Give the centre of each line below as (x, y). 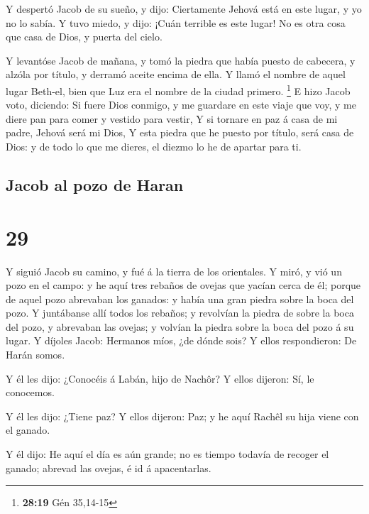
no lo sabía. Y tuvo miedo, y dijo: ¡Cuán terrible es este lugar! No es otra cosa (176, 22)
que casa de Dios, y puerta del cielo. (84, 37)
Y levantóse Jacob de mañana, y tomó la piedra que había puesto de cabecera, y (181, 60)
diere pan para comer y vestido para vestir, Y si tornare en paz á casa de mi (172, 118)
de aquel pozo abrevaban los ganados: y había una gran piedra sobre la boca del (180, 299)
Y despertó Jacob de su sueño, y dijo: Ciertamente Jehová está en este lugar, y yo (184, 9)
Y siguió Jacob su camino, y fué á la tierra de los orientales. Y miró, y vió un (174, 271)
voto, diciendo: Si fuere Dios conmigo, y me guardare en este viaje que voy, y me (181, 105)
